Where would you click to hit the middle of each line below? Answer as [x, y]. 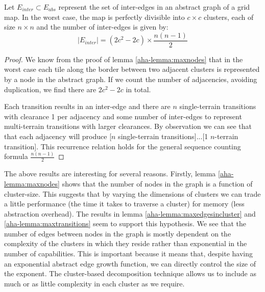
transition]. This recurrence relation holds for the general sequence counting [123, 146]
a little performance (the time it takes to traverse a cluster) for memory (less [124, 204]
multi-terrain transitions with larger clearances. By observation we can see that [128, 126]
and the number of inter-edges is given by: [102, 27]
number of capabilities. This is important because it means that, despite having [129, 254]
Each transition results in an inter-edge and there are [87, 106]
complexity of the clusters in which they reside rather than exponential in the [126, 243]
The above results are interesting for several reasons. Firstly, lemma [110, 174]
